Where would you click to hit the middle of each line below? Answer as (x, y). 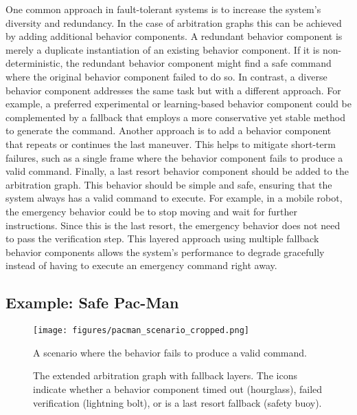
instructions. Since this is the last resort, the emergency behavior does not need (173, 225)
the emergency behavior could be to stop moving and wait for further (151, 211)
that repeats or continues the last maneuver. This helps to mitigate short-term (171, 143)
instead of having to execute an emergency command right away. (141, 265)
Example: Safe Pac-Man (92, 302)
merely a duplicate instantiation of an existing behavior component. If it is (163, 49)
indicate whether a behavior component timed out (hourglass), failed (178, 389)
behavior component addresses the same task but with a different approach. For (173, 90)
